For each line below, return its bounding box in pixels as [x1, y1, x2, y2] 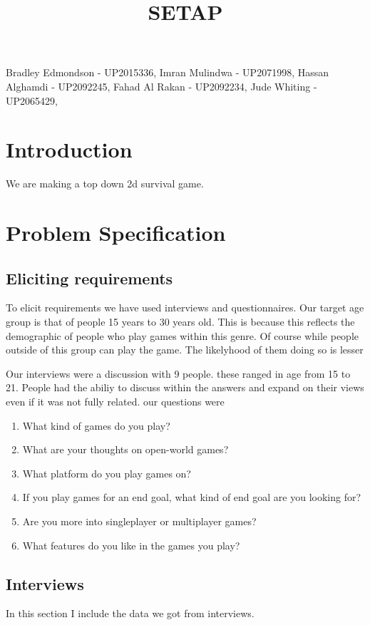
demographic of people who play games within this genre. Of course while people [6, 328, 359, 343]
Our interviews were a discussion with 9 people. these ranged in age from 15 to [6, 366, 351, 381]
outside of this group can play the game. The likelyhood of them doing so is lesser [6, 342, 364, 357]
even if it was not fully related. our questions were [6, 394, 225, 409]
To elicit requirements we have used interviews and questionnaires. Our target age [6, 300, 364, 315]
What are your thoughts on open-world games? [22, 442, 229, 457]
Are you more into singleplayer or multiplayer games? [22, 513, 257, 528]
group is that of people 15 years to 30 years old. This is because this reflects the [6, 314, 355, 329]
